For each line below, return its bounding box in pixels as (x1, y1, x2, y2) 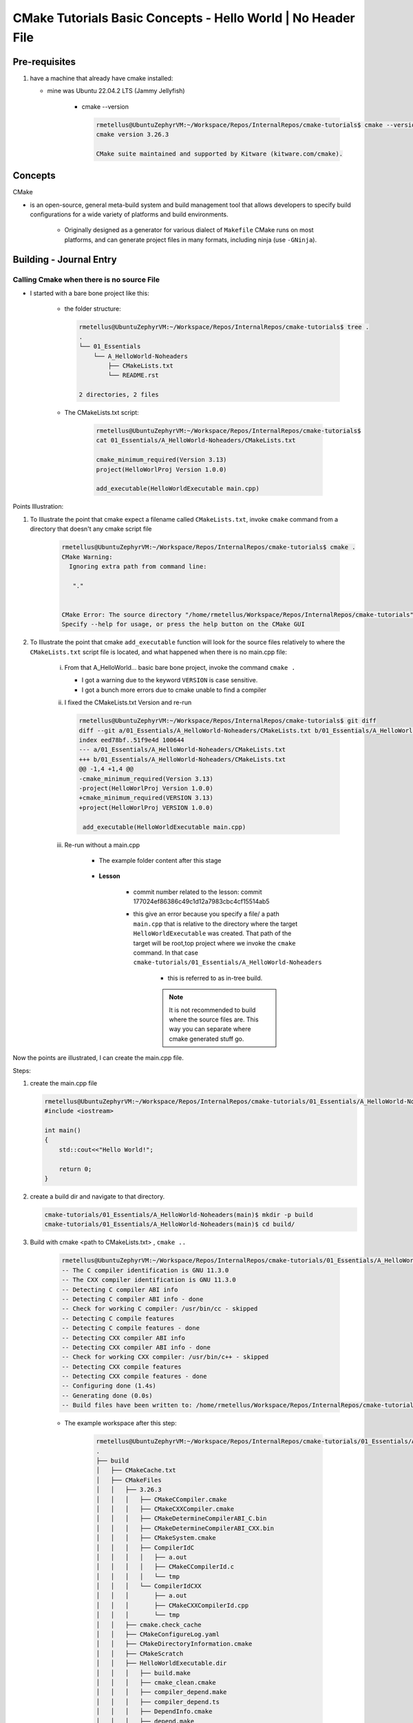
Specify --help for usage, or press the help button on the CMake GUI (61, 620, 306, 629)
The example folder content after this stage (98, 856, 222, 864)
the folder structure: (64, 305, 122, 313)
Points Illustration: (12, 502, 64, 511)
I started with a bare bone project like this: (30, 289, 149, 298)
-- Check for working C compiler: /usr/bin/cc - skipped (61, 1305, 258, 1313)
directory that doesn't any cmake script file (30, 524, 152, 533)
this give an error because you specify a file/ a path (133, 910, 279, 918)
